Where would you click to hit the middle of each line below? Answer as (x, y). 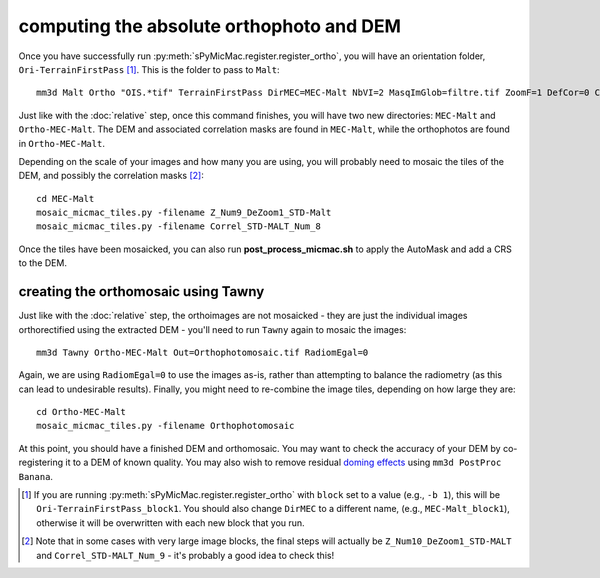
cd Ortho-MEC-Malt (81, 412)
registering (41, 462)
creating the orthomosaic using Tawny (141, 291)
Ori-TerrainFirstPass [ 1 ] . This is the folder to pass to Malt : (149, 69)
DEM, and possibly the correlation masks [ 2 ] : (111, 176)
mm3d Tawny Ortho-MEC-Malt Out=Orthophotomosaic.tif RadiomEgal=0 (202, 352)
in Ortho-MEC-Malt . (61, 143)
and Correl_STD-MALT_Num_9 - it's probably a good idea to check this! (185, 555)
